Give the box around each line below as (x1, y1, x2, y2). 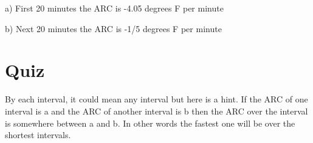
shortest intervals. (5, 128, 71, 141)
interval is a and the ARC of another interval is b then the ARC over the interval (5, 104, 308, 117)
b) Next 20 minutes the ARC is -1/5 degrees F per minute (5, 22, 222, 35)
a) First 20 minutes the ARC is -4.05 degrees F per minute (5, 2, 224, 14)
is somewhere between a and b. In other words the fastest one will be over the (5, 116, 295, 129)
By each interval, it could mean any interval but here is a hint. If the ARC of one (5, 93, 308, 105)
